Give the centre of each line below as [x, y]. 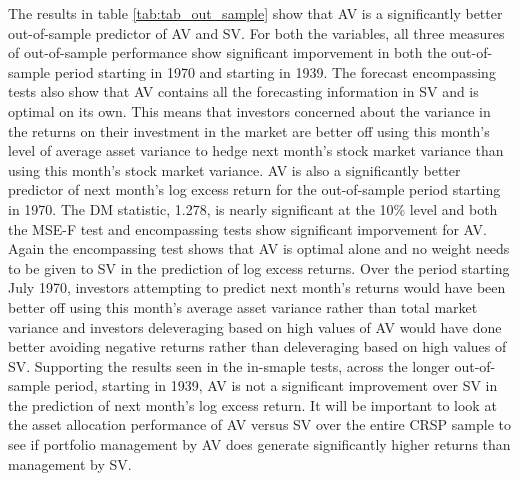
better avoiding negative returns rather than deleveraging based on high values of [257, 346]
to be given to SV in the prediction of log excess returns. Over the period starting [259, 267]
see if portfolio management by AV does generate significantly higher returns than [259, 444]
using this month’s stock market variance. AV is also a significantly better [234, 169]
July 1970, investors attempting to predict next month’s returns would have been [257, 287]
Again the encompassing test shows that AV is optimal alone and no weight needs [259, 248]
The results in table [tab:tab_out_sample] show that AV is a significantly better [255, 13]
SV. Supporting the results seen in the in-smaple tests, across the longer [229, 365]
